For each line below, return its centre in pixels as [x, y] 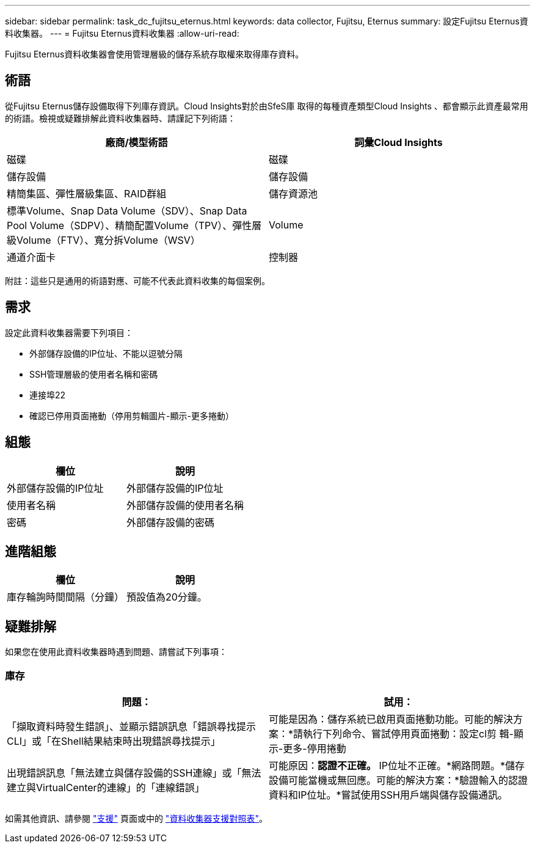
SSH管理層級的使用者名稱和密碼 [94, 374]
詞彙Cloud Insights [399, 142]
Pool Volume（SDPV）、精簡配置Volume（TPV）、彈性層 [134, 225]
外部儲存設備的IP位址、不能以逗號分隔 [106, 353]
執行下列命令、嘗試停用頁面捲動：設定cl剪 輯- [408, 733]
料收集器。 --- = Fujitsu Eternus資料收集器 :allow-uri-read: [122, 33]
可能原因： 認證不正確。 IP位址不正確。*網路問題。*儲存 [397, 765]
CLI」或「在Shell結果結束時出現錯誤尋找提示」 [114, 741]
